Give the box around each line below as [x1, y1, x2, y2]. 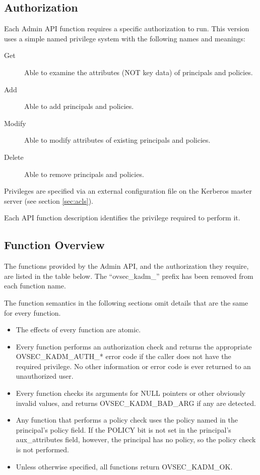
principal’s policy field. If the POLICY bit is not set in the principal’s [16, 424, 231, 435]
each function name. [4, 280, 66, 291]
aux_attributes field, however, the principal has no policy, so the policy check [16, 434, 256, 445]
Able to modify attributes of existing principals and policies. [24, 135, 211, 145]
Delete [4, 151, 24, 162]
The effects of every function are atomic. [16, 324, 141, 335]
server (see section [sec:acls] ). [4, 195, 93, 206]
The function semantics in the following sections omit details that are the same [4, 297, 248, 308]
